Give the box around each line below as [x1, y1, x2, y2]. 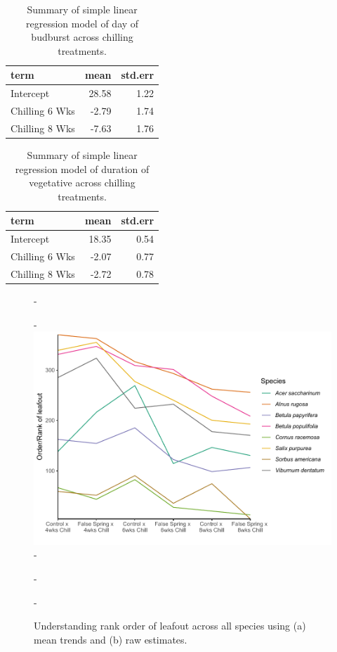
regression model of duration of [15, 161, 150, 176]
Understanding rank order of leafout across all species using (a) [34, 618, 306, 633]
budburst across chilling [31, 30, 133, 44]
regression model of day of [26, 15, 139, 30]
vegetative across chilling [29, 175, 136, 190]
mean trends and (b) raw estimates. [34, 632, 187, 646]
